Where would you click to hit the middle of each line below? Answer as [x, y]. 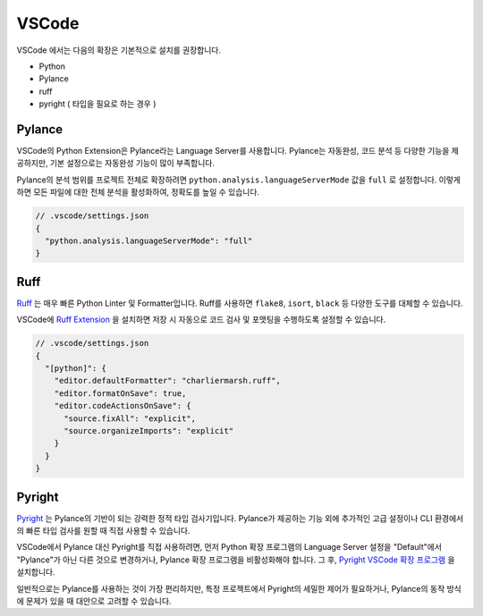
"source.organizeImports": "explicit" [149, 430]
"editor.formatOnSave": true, [120, 393]
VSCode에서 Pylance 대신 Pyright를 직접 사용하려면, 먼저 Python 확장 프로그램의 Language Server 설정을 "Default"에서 [229, 547]
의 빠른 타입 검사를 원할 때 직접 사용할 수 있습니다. [103, 531]
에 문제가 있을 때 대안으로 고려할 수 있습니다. [94, 601]
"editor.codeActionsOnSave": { [123, 406]
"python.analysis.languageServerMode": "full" [149, 240]
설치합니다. [36, 572]
